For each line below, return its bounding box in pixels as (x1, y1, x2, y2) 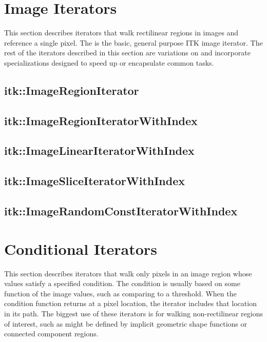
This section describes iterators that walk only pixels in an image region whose (4, 268, 252, 278)
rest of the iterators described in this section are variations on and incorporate (4, 47, 251, 58)
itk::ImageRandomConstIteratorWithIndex (4, 203, 238, 219)
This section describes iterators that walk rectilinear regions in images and (4, 27, 239, 38)
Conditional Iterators (4, 238, 157, 259)
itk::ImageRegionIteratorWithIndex (4, 112, 198, 128)
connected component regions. (4, 328, 99, 339)
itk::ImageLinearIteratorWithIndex (4, 143, 195, 158)
